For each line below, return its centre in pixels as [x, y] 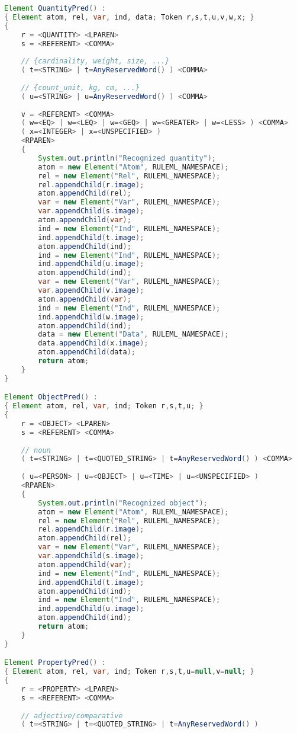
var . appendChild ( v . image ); [91, 290]
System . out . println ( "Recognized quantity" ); [127, 158]
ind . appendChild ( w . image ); [91, 317]
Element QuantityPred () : [55, 8]
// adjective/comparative [72, 716]
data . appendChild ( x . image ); [93, 343]
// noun [36, 450]
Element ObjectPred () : [51, 397]
